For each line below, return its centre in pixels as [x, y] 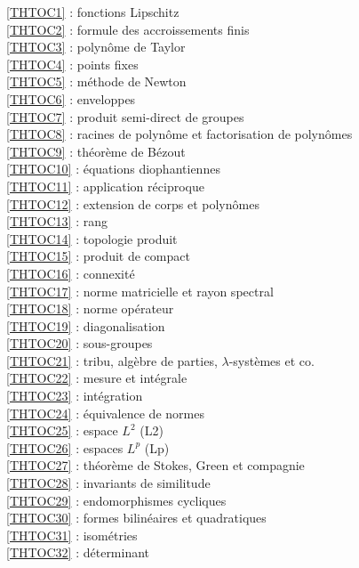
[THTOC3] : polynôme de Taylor [96, 47]
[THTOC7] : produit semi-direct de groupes [125, 116]
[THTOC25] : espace [62, 430]
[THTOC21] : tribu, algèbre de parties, [112, 360]
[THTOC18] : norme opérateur [90, 308]
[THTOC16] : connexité [71, 273]
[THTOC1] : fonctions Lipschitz [93, 12]
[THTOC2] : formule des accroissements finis [128, 29]
